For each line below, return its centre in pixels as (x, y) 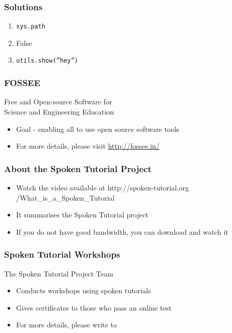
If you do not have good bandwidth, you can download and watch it (122, 231)
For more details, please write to (66, 325)
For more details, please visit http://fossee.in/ (88, 146)
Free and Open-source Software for (58, 102)
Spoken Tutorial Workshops (62, 254)
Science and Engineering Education (59, 111)
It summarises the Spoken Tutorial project (82, 215)
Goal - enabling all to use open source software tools (98, 129)
